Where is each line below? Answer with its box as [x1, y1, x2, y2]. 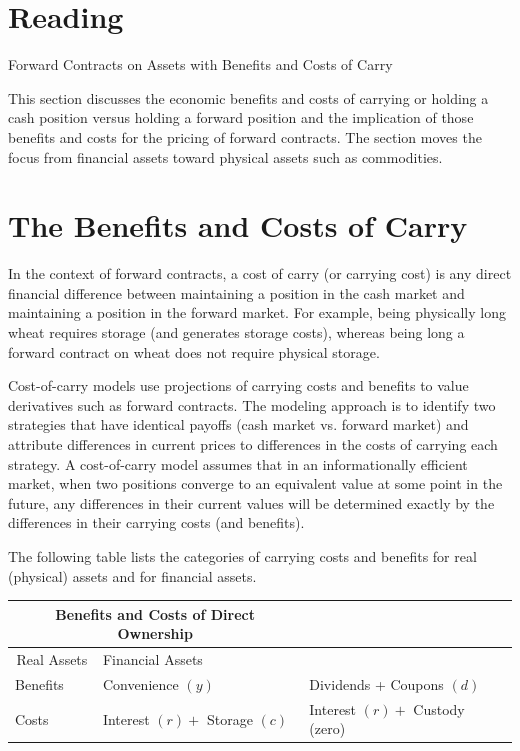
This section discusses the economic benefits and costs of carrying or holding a [8, 87, 489, 108]
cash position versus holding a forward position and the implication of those [8, 107, 474, 128]
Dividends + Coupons [309, 673, 444, 694]
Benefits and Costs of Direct [55, 603, 256, 624]
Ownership [117, 623, 193, 644]
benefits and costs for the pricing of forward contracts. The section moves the [8, 126, 482, 147]
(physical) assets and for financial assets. [8, 565, 257, 586]
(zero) [309, 718, 346, 739]
